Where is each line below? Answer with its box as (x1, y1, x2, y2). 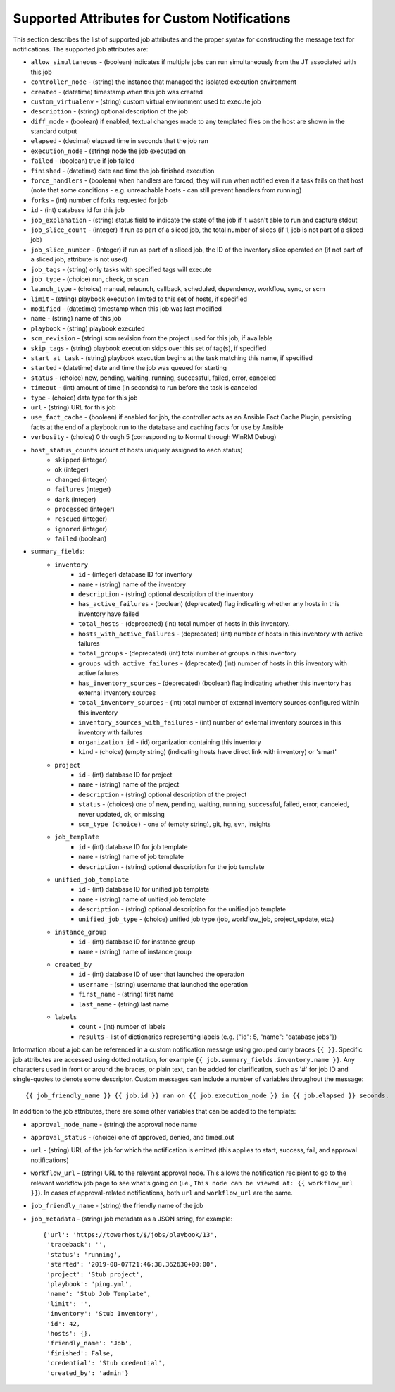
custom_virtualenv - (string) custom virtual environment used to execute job (30, 97, 261, 106)
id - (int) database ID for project (78, 770, 173, 779)
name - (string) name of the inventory (78, 580, 187, 589)
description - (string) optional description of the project (78, 790, 247, 799)
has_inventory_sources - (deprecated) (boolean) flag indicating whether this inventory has (78, 679, 352, 687)
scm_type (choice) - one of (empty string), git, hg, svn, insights (78, 820, 271, 828)
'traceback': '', (46, 1240, 107, 1249)
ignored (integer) (54, 524, 108, 533)
